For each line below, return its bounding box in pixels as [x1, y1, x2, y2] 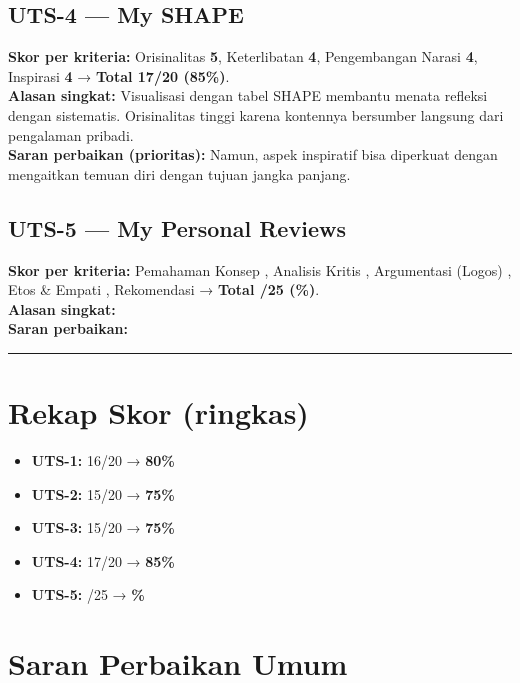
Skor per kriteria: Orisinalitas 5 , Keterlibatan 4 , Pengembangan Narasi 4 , [8, 46, 478, 67]
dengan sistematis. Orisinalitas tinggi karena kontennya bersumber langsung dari [8, 104, 504, 125]
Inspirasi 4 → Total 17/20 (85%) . [8, 65, 230, 86]
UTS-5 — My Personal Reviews [8, 212, 346, 243]
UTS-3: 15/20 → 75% [31, 517, 175, 538]
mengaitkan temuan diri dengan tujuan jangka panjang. [8, 163, 351, 184]
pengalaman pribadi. [8, 124, 134, 145]
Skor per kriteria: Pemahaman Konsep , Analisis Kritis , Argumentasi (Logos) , [8, 259, 512, 280]
